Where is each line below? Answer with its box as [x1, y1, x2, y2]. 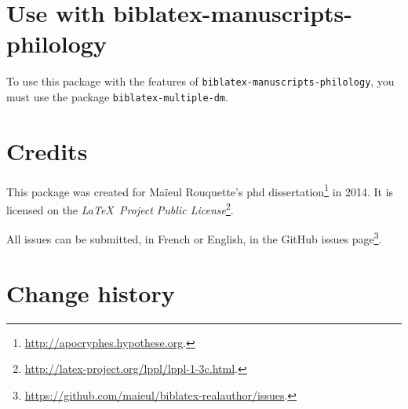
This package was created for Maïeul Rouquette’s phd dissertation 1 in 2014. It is [6, 181, 394, 199]
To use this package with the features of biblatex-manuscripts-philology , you [6, 73, 395, 89]
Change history [6, 276, 175, 309]
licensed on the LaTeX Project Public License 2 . [6, 199, 234, 217]
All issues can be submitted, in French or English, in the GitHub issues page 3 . [6, 228, 382, 246]
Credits [6, 134, 88, 166]
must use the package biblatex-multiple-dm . [6, 88, 228, 104]
